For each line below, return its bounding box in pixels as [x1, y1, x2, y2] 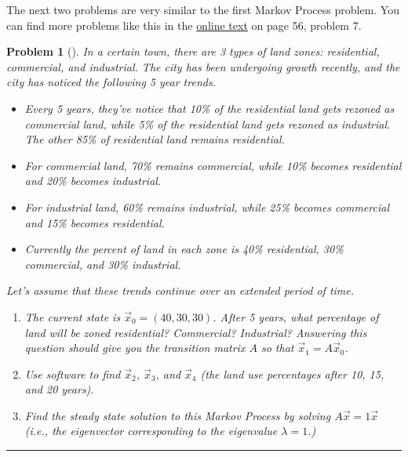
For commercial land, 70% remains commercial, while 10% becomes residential [24, 157, 402, 173]
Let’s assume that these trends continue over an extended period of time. [6, 282, 355, 299]
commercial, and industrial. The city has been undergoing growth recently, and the [6, 58, 400, 74]
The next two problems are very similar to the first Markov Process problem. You [6, 2, 399, 17]
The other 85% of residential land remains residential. [24, 131, 285, 147]
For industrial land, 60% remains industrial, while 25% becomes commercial [24, 198, 389, 215]
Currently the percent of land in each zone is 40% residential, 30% [24, 241, 344, 257]
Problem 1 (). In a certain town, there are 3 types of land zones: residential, [6, 43, 380, 60]
